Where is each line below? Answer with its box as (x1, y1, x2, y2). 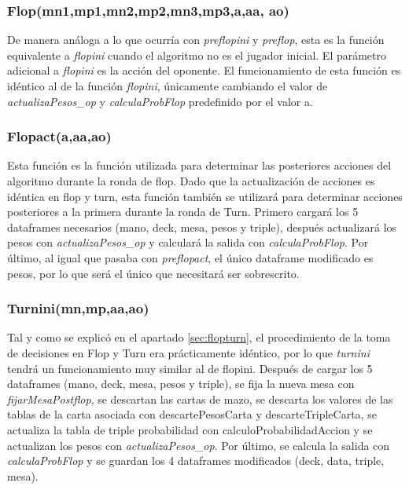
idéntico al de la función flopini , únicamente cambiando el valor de (7, 78, 328, 93)
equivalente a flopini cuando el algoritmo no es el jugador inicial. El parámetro (7, 46, 387, 63)
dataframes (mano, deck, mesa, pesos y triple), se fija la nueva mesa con (7, 375, 355, 392)
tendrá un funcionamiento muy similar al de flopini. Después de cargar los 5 (7, 360, 373, 376)
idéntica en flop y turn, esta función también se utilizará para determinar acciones (7, 188, 403, 204)
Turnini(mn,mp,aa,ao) (7, 298, 149, 318)
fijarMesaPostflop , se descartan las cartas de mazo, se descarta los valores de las (7, 390, 393, 407)
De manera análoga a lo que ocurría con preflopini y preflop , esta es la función (7, 31, 385, 48)
